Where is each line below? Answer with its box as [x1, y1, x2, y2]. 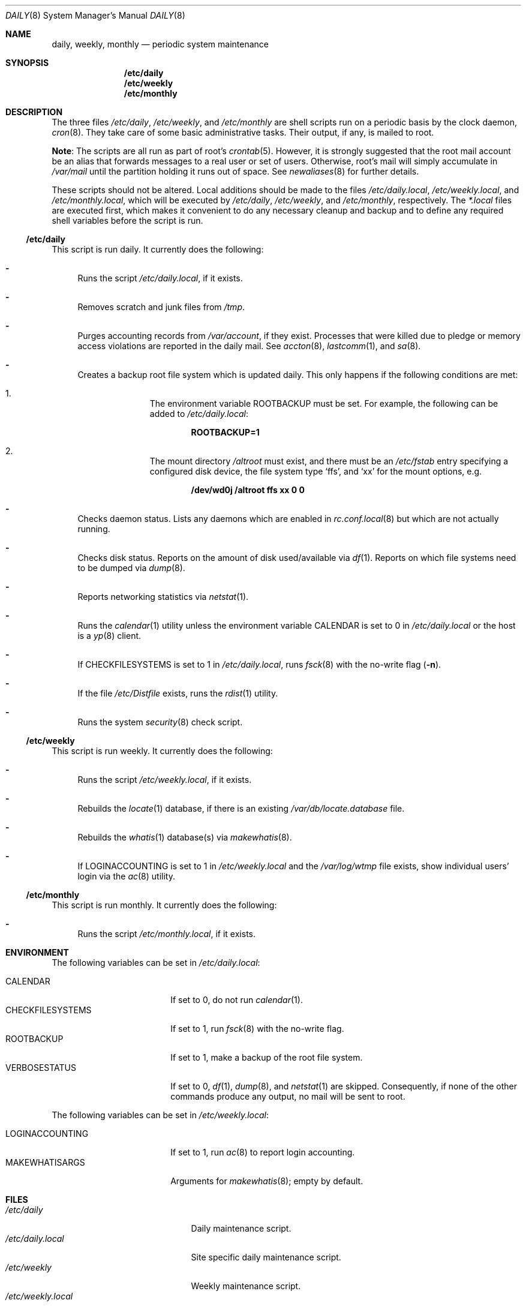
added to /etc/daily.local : [149, 409, 248, 419]
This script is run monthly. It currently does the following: [52, 900, 277, 910]
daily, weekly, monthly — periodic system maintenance [52, 39, 269, 49]
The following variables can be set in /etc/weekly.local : [52, 1110, 269, 1120]
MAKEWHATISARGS [5, 1157, 85, 1167]
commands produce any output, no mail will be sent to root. [170, 1091, 405, 1101]
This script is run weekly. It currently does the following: [52, 746, 273, 756]
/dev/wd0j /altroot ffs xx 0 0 [191, 485, 305, 495]
